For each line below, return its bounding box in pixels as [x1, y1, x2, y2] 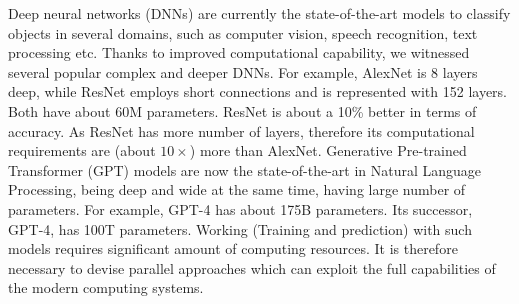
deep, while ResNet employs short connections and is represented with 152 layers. [8, 81, 507, 102]
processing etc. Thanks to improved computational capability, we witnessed [8, 42, 470, 63]
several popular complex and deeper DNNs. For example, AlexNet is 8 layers [8, 61, 478, 82]
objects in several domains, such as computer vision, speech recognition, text [8, 22, 478, 43]
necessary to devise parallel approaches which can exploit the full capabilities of [8, 257, 496, 278]
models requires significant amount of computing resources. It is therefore [8, 238, 458, 259]
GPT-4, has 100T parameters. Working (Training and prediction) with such [8, 218, 472, 239]
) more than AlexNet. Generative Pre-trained [189, 140, 467, 161]
